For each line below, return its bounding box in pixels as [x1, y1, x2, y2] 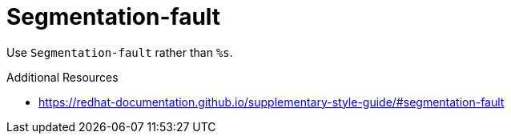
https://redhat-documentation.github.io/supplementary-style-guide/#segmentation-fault [38, 94, 505, 109]
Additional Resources [6, 70, 119, 84]
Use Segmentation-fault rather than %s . [6, 45, 233, 59]
